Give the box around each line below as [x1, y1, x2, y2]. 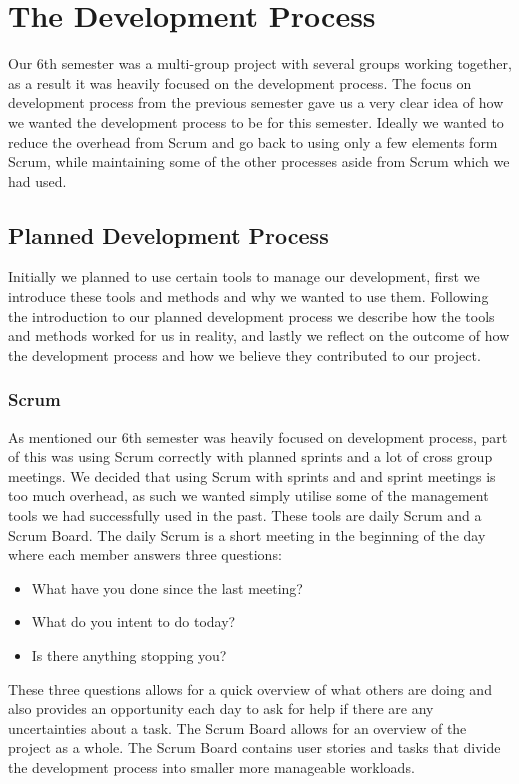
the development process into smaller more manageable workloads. [8, 756, 415, 777]
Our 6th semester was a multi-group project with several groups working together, [8, 53, 512, 74]
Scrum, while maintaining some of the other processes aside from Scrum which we [8, 151, 510, 172]
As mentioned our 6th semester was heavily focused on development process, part [8, 426, 508, 447]
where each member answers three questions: [8, 544, 282, 565]
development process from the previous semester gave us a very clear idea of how [8, 92, 504, 113]
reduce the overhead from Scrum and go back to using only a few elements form [8, 131, 498, 152]
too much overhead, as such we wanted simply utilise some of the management [8, 485, 489, 506]
